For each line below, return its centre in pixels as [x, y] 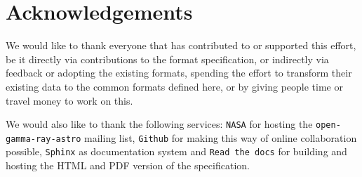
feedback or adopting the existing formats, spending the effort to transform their [179, 73]
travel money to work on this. [69, 100]
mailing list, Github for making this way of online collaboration [221, 137]
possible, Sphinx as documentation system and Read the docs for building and [176, 151]
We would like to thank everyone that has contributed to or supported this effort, [181, 45]
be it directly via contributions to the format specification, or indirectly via [167, 59]
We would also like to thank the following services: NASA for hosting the [159, 124]
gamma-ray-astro [43, 139]
